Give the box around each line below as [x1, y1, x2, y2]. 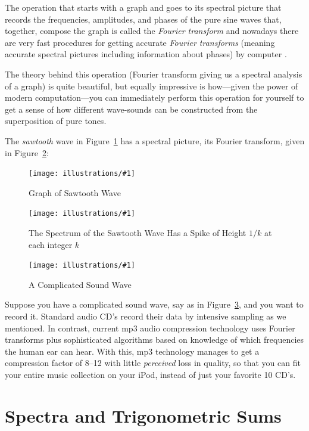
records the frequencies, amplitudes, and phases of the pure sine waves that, [5, 13, 282, 25]
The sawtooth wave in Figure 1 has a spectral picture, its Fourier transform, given [5, 134, 305, 147]
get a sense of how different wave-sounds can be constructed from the [5, 103, 258, 115]
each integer [29, 238, 73, 250]
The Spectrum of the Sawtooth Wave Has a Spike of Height [29, 227, 246, 239]
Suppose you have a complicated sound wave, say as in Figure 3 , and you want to [5, 298, 304, 311]
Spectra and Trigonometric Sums [5, 403, 282, 427]
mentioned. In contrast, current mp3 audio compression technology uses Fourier [5, 321, 295, 334]
